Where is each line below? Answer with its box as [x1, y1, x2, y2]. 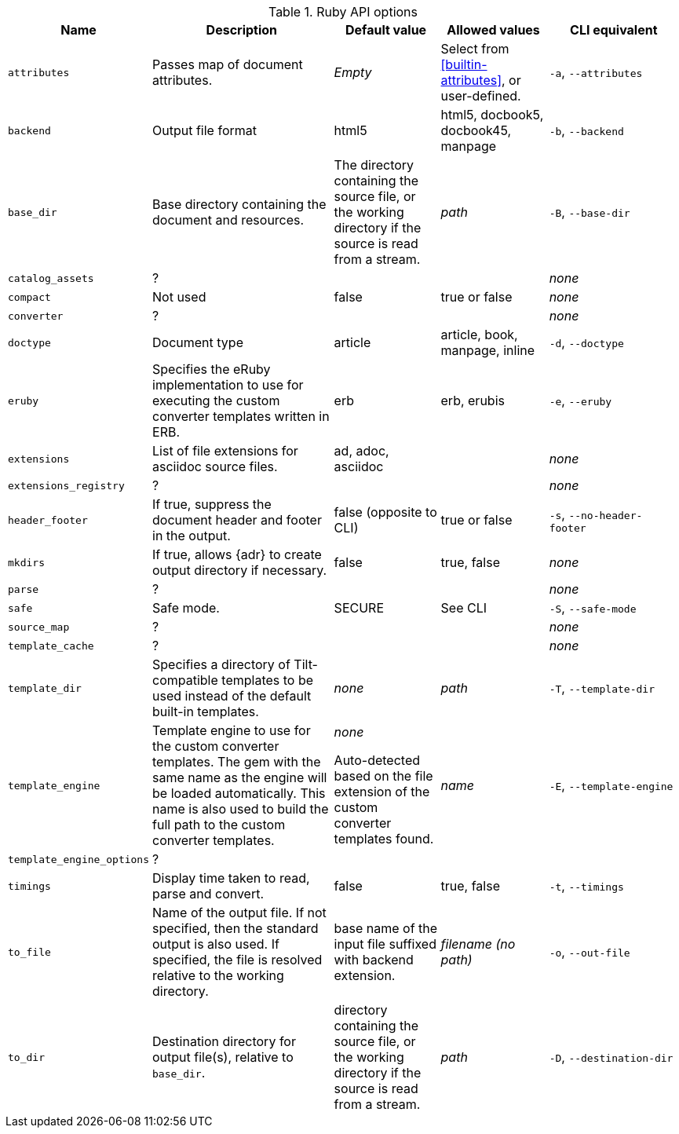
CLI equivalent [570, 22, 658, 38]
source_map [8, 620, 70, 633]
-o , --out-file [549, 944, 630, 960]
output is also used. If [152, 936, 279, 952]
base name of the [334, 920, 438, 936]
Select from [440, 41, 509, 57]
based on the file [334, 768, 433, 784]
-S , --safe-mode [549, 600, 637, 616]
